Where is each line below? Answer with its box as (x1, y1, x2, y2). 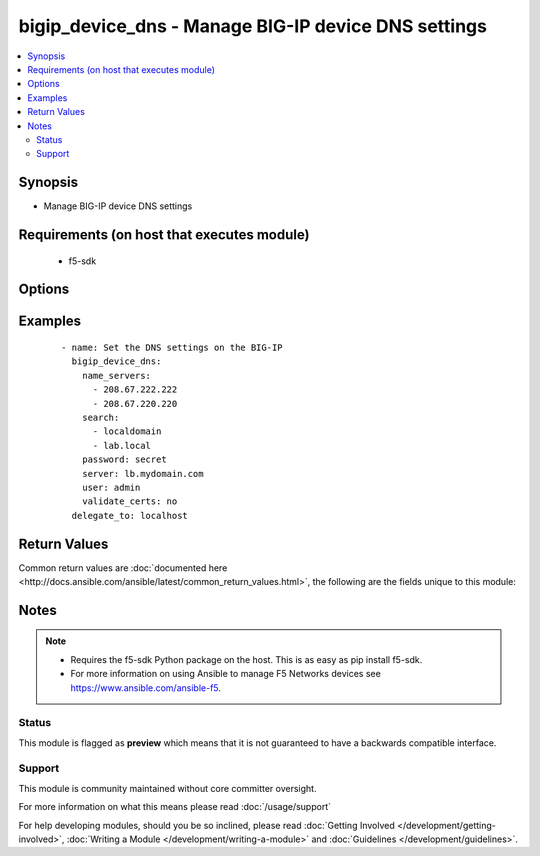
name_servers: (81, 370, 152, 381)
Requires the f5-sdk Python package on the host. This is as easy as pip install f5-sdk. (70, 653, 423, 665)
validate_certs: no (81, 496, 178, 507)
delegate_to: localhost (71, 510, 189, 521)
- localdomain (92, 426, 162, 437)
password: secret (81, 454, 167, 465)
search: (81, 411, 120, 423)
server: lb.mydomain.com (81, 468, 204, 479)
